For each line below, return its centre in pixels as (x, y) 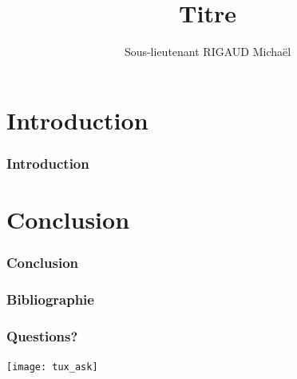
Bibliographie (50, 299)
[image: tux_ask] (52, 367)
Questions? (42, 335)
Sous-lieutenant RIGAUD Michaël (208, 52)
